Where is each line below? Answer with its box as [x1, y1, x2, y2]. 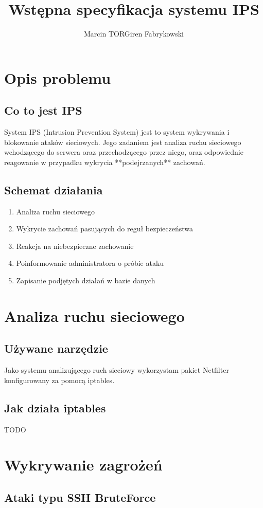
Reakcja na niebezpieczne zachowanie [16, 240, 134, 251]
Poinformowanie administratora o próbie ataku [16, 258, 164, 268]
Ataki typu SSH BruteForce [4, 489, 156, 505]
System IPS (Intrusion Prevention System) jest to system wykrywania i [4, 126, 230, 137]
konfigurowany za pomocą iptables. [4, 374, 115, 385]
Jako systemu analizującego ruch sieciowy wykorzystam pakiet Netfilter [4, 365, 229, 375]
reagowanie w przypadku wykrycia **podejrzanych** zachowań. [4, 156, 205, 167]
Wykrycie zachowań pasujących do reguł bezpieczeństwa [16, 223, 194, 234]
